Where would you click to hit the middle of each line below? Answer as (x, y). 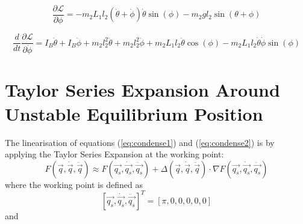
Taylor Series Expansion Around (142, 90)
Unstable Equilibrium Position (134, 113)
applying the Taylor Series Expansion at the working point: (114, 154)
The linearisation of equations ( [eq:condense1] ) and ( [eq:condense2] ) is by (140, 142)
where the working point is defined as (74, 184)
